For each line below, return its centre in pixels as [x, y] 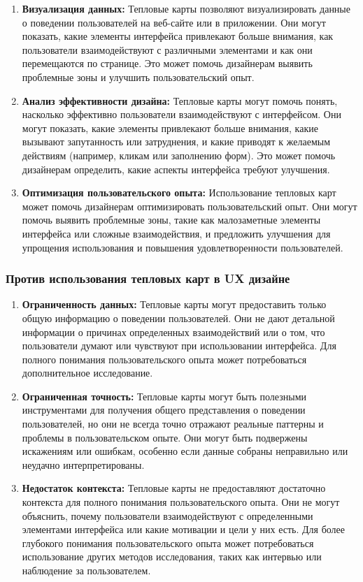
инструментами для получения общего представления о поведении [164, 410]
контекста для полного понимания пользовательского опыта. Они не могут [181, 502]
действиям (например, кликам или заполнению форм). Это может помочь [179, 155]
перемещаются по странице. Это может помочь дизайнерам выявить [167, 63]
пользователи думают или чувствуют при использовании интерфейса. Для [179, 345]
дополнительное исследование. [87, 373]
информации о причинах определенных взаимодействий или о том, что [173, 332]
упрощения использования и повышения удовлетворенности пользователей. [183, 247]
